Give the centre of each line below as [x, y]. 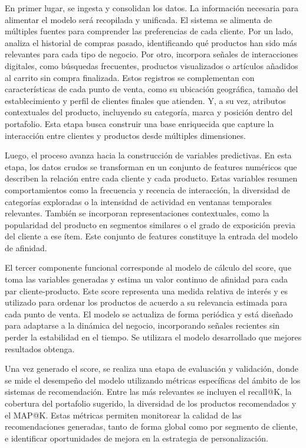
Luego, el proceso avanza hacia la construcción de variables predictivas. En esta [148, 155]
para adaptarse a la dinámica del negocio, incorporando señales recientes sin [142, 325]
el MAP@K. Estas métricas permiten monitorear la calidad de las [123, 415]
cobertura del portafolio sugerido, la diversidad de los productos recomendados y [151, 403]
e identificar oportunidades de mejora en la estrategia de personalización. [136, 438]
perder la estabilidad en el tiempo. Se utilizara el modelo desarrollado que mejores [153, 337]
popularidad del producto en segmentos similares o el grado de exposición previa [150, 224]
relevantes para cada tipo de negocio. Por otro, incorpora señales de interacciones [152, 54]
